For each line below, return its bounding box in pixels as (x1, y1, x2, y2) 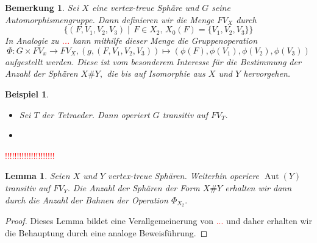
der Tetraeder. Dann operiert (41, 108, 150, 121)
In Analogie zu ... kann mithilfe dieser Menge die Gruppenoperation (5, 34, 258, 47)
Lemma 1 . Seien (5, 169, 70, 182)
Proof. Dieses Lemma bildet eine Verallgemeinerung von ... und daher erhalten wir (5, 214, 312, 227)
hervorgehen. (243, 67, 291, 80)
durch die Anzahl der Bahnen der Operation (5, 193, 168, 206)
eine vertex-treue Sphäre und (91, 1, 199, 13)
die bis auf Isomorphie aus (107, 67, 205, 80)
